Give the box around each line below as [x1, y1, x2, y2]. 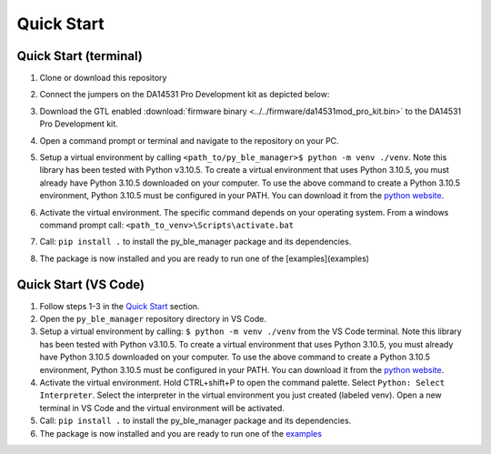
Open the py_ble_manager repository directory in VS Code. [39, 314, 267, 325]
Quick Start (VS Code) [16, 277, 145, 292]
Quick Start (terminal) [16, 48, 143, 64]
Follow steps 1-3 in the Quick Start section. [39, 300, 200, 311]
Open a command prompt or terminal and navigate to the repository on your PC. [39, 135, 340, 146]
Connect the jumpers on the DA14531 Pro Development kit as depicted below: [39, 89, 330, 100]
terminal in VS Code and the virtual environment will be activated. [39, 402, 286, 413]
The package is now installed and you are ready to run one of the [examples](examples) [39, 253, 370, 264]
